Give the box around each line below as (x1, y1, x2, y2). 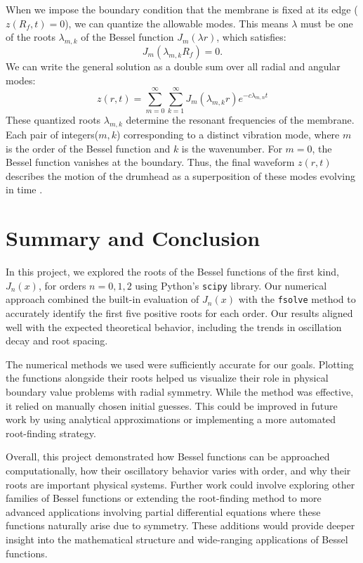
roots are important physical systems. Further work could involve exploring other (6, 477, 355, 491)
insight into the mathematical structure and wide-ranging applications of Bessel (6, 532, 348, 546)
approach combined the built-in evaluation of (6, 292, 199, 306)
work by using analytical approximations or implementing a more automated (6, 412, 336, 427)
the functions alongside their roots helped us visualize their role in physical (6, 370, 329, 385)
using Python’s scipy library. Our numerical (135, 278, 327, 292)
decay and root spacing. (6, 333, 108, 348)
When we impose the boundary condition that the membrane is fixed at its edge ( (6, 2, 358, 16)
